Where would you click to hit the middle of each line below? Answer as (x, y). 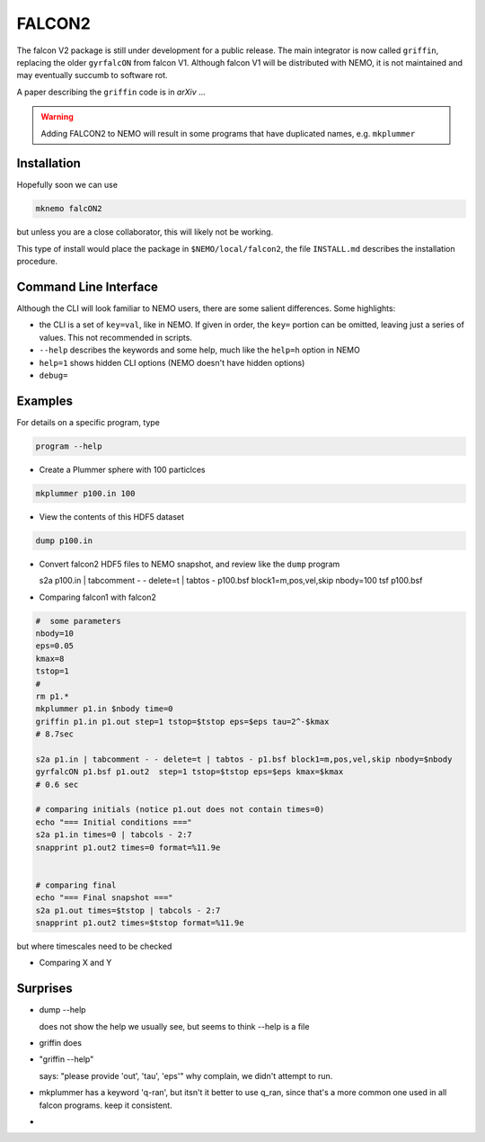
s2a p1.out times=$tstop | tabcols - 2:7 (128, 910)
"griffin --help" (66, 1059)
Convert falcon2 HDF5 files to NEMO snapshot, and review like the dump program (190, 564)
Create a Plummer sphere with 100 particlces (122, 469)
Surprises (45, 989)
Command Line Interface (88, 286)
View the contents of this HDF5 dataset (111, 516)
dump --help (62, 1010)
